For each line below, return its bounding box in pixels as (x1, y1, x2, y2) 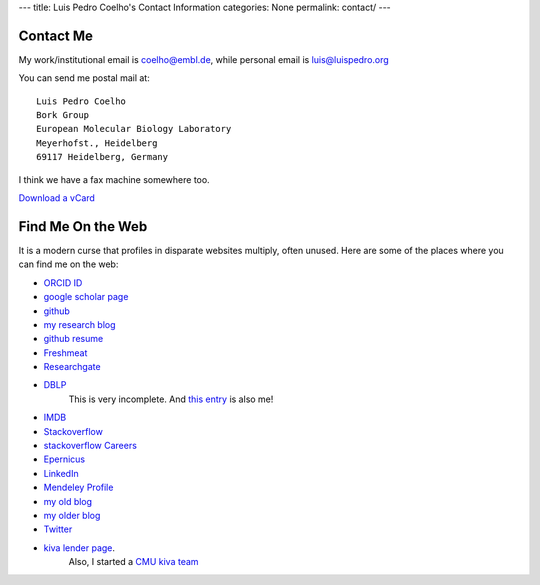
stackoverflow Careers (43, 440, 137, 452)
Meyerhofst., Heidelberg (36, 137, 158, 149)
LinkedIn (43, 467, 79, 479)
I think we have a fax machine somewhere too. (18, 173, 210, 185)
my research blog (43, 318, 116, 330)
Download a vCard (18, 192, 95, 204)
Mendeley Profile (43, 481, 114, 494)
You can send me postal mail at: (18, 72, 150, 84)
